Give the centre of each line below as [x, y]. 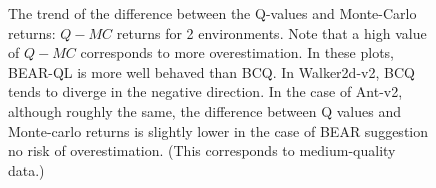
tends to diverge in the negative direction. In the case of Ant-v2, [205, 91]
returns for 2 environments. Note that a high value [271, 32]
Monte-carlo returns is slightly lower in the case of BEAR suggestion [218, 130]
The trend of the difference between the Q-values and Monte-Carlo [212, 13]
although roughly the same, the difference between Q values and [204, 110]
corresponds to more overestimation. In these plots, [237, 52]
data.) [26, 169]
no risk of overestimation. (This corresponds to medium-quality [202, 150]
